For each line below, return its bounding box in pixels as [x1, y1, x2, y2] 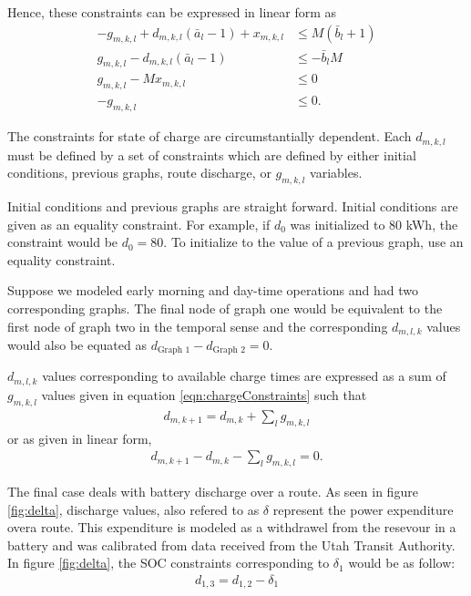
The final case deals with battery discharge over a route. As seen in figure [7, 481, 418, 500]
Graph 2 [212, 345, 246, 355]
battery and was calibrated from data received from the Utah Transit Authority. [7, 535, 456, 554]
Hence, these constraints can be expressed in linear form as [7, 3, 337, 21]
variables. [310, 163, 363, 182]
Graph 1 [157, 345, 190, 355]
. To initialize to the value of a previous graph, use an [163, 232, 464, 252]
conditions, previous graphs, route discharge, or [7, 163, 271, 182]
